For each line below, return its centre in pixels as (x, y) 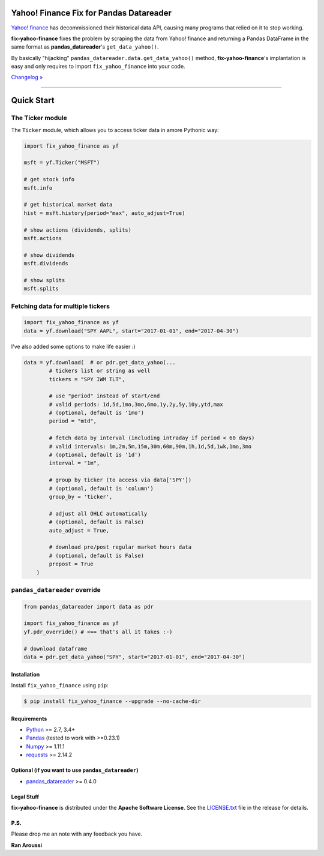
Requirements (29, 719)
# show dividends (49, 255)
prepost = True (71, 564)
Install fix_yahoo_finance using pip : (60, 685)
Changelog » (27, 77)
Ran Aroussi (26, 845)
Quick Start (33, 101)
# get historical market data (68, 205)
